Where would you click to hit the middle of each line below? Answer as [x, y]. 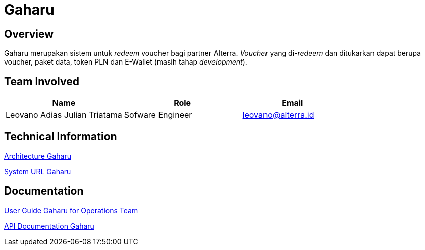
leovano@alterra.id [278, 115]
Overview [29, 34]
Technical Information [61, 137]
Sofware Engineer [158, 115]
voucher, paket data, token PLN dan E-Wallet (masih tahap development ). [126, 62]
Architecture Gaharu [38, 156]
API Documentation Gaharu [49, 226]
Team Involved [42, 81]
